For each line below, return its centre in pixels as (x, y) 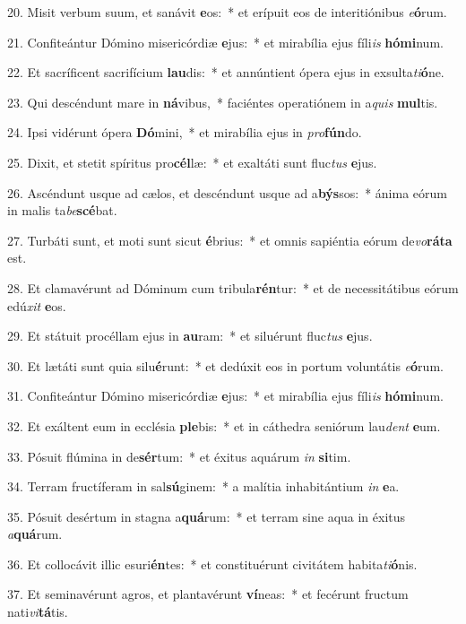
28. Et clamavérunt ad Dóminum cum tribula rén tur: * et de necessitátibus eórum (233, 287)
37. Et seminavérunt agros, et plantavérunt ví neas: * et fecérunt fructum (208, 594)
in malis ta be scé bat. (62, 210)
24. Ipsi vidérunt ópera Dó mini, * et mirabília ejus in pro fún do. (185, 132)
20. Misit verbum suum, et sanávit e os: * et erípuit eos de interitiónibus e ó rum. (227, 12)
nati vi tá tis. (38, 612)
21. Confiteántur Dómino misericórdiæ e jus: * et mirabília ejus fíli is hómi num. (225, 42)
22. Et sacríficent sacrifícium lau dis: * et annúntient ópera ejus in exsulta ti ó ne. (226, 72)
